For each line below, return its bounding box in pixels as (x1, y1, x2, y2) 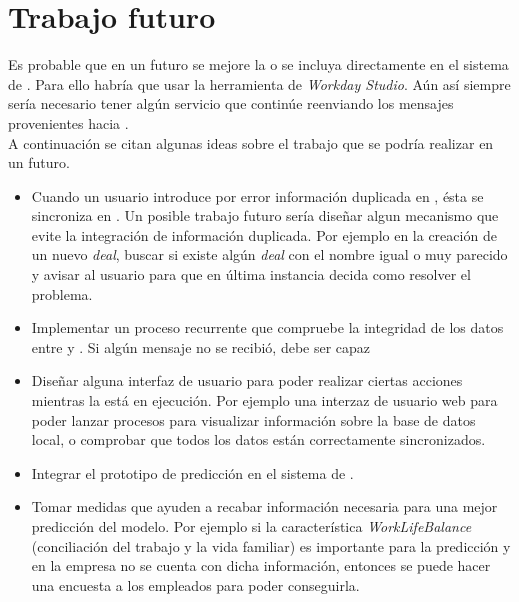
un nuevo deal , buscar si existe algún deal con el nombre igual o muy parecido (31, 244, 508, 265)
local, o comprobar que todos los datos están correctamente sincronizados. (31, 429, 486, 450)
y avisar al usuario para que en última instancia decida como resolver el (31, 264, 471, 285)
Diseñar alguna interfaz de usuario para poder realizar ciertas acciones (31, 370, 463, 391)
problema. (31, 283, 93, 304)
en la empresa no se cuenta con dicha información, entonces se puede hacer (31, 555, 491, 576)
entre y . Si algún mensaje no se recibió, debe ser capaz (31, 336, 371, 357)
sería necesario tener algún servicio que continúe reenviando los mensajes (8, 93, 454, 114)
